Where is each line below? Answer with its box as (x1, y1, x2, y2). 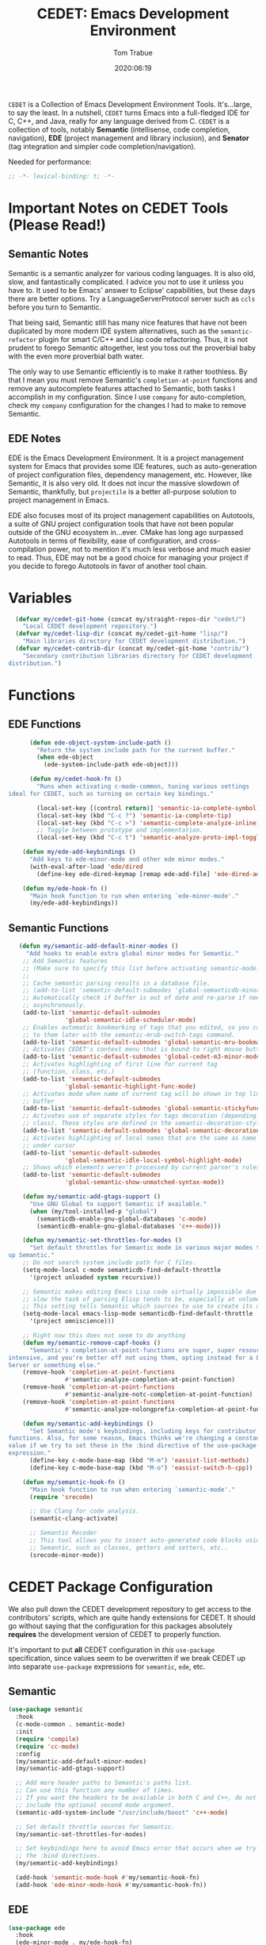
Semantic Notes (8, 248, 89, 261)
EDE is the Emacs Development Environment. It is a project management (8, 453, 244, 463)
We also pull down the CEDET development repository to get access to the (8, 1604, 252, 1613)
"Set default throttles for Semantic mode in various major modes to (28, 1243, 264, 1252)
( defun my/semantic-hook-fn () (22, 1478, 126, 1486)
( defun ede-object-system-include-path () (28, 739, 172, 747)
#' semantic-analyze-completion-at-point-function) (64, 1376, 236, 1384)
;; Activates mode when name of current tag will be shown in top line (22, 1090, 264, 1097)
